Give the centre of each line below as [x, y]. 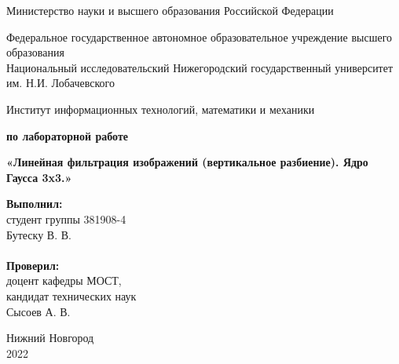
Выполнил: [35, 204]
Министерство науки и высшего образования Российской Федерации [170, 10]
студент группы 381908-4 [66, 218]
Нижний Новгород [50, 338]
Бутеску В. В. [39, 234]
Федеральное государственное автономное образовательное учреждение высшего [199, 36]
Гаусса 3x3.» [39, 177]
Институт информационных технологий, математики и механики [161, 109]
